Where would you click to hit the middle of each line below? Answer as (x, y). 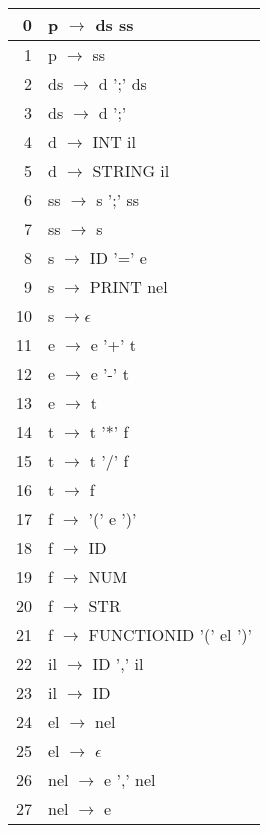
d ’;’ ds (122, 83)
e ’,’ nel (129, 779)
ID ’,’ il (118, 663)
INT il (114, 141)
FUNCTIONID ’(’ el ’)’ (170, 634)
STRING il (131, 170)
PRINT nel (128, 286)
